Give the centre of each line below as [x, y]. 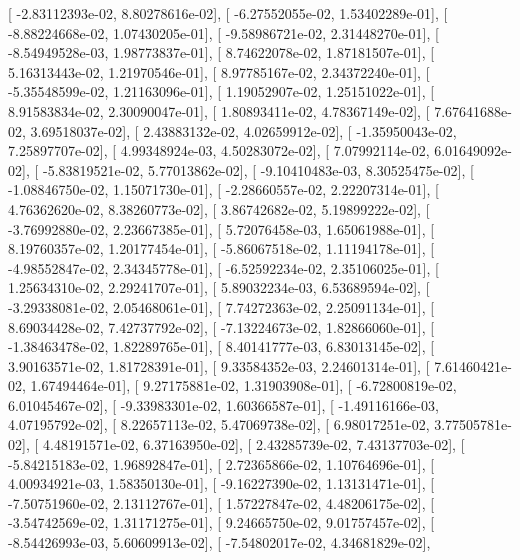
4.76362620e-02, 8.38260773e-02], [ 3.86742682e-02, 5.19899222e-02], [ [219, 208]
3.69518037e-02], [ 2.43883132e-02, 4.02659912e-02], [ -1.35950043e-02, [243, 130]
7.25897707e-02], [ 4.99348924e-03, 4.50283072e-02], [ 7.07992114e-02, [219, 150]
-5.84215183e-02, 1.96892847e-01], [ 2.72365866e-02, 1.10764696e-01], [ [221, 463]
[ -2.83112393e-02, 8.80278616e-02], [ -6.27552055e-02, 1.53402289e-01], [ [228, 13]
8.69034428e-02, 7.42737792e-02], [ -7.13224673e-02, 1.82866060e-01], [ [221, 326]
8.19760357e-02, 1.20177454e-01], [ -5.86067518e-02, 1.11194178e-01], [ [221, 248]
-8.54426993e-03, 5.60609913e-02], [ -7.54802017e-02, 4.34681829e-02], [219, 542]
